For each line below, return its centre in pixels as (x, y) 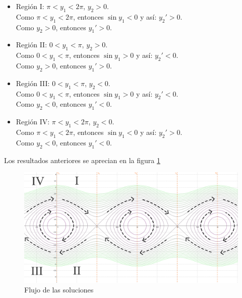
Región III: (33, 83)
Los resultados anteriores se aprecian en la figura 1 (82, 160)
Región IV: (33, 122)
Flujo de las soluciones (59, 290)
